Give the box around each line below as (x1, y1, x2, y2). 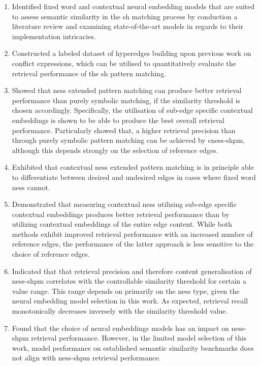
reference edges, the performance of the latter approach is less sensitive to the (12, 238, 254, 249)
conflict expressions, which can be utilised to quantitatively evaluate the (12, 57, 236, 68)
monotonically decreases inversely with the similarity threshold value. (12, 306, 228, 316)
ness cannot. (12, 181, 50, 192)
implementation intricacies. (12, 30, 96, 41)
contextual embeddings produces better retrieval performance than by (12, 208, 230, 219)
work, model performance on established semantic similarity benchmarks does (12, 342, 254, 353)
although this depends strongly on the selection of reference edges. (12, 144, 218, 155)
